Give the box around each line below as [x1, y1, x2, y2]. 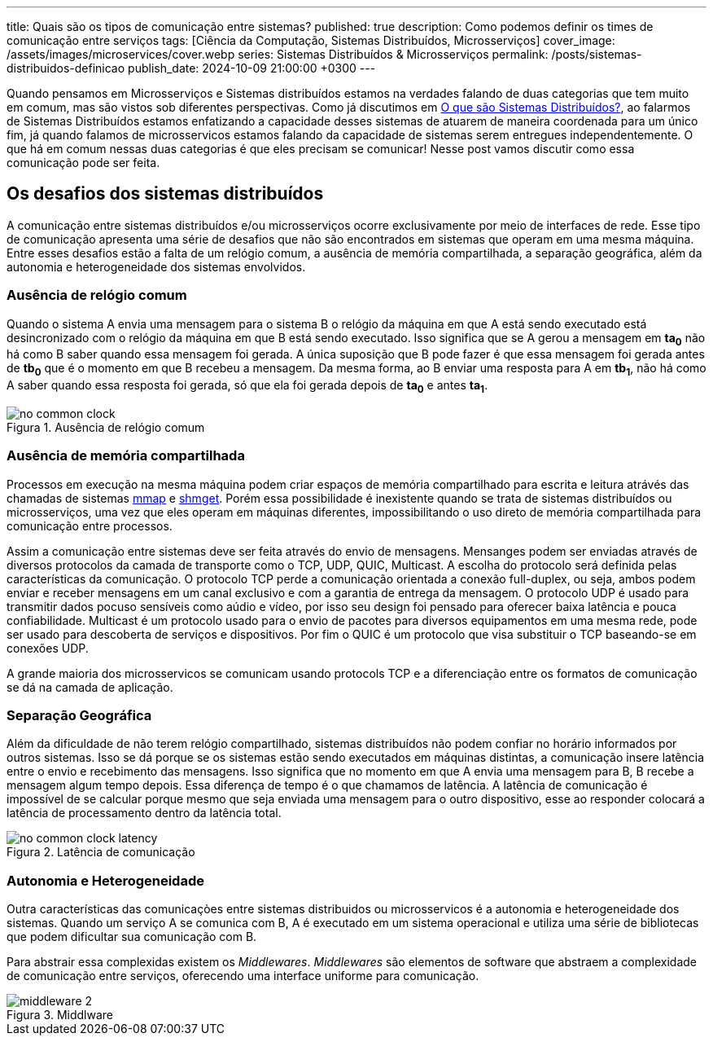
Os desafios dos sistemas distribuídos [7, 183, 324, 204]
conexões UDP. [7, 640, 89, 655]
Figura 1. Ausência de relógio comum [7, 420, 205, 434]
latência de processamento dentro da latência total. [7, 806, 282, 820]
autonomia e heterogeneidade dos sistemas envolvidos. [7, 259, 306, 274]
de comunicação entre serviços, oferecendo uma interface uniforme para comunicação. [7, 969, 479, 983]
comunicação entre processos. [7, 518, 173, 533]
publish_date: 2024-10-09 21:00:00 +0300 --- [128, 61, 376, 75]
